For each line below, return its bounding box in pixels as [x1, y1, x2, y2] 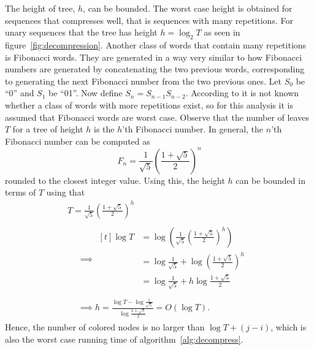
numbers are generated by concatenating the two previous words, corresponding [5, 63, 305, 75]
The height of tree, [5, 2, 75, 14]
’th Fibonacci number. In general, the [122, 123, 264, 135]
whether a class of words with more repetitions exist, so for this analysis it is [5, 98, 293, 111]
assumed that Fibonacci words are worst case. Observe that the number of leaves [5, 110, 309, 123]
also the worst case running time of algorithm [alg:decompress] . [5, 332, 243, 345]
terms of [5, 186, 36, 199]
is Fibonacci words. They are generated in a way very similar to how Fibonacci [5, 50, 302, 63]
